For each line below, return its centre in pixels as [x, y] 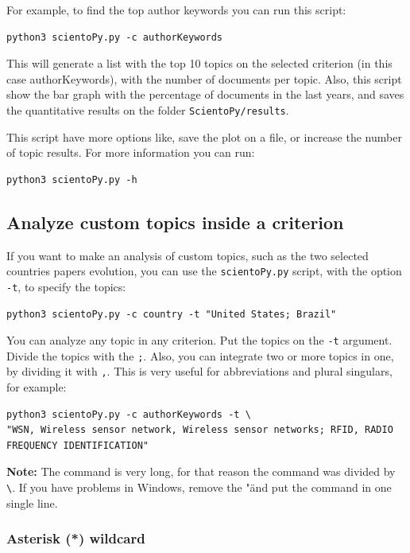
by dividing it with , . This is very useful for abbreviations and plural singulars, [199, 371]
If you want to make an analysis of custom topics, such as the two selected [188, 255]
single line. [32, 502]
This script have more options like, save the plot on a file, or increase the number [204, 136]
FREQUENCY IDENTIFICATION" [77, 445]
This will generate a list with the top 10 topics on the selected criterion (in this [199, 63]
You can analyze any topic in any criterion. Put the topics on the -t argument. [199, 340]
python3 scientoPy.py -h [72, 179]
